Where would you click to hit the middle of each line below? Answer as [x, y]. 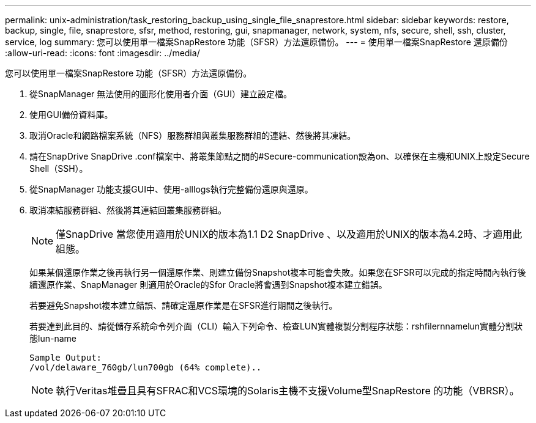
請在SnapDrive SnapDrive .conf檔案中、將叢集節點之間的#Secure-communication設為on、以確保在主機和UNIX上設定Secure [280, 156]
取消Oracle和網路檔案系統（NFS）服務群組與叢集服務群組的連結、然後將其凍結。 [193, 135]
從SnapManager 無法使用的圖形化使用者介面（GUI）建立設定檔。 [161, 94]
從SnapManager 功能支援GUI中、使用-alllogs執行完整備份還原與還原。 [171, 189]
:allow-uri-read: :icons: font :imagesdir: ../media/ [102, 53]
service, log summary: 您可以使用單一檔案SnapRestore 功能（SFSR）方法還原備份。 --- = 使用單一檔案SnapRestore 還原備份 [256, 42]
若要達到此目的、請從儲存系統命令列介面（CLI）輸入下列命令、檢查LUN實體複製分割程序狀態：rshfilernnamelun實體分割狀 [276, 326]
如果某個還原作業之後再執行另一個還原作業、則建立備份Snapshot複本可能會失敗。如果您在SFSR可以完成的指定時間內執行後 [278, 272]
